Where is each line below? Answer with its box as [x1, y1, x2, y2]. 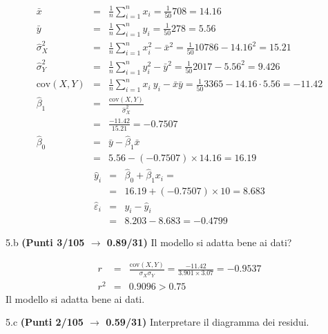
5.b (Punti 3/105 [6, 235, 85, 250]
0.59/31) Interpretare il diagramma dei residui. [106, 315, 309, 329]
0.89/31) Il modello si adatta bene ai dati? [106, 235, 292, 250]
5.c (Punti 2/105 [6, 315, 84, 329]
